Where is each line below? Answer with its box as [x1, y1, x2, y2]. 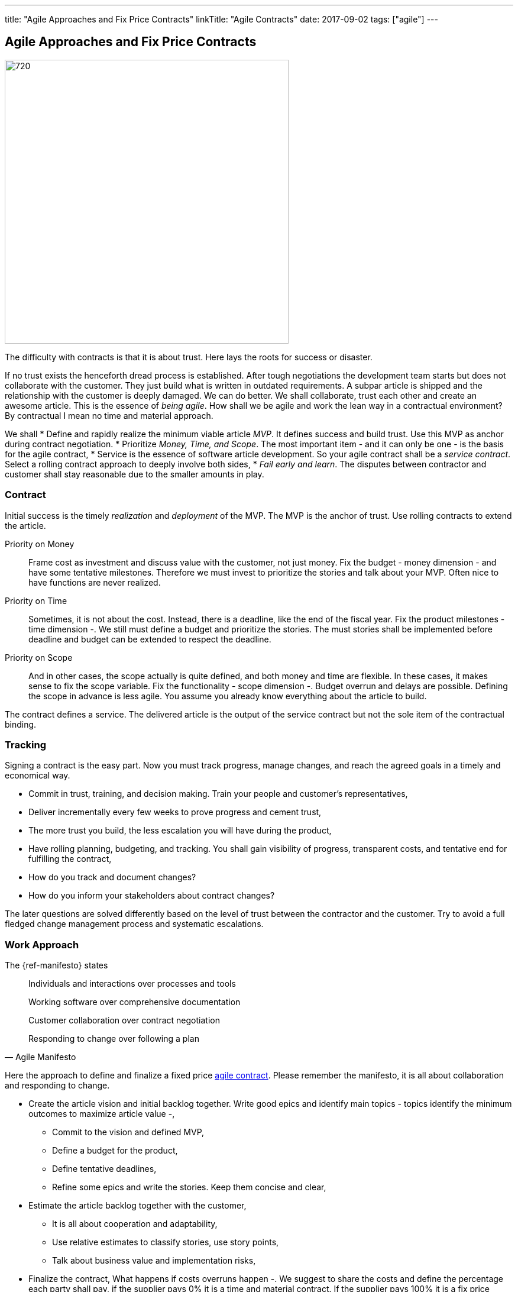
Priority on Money [5, 538, 75, 549]
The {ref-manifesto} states [5, 960, 108, 971]
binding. [5, 719, 37, 729]
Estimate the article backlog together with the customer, [28, 1200, 247, 1211]
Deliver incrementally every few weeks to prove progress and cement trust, [28, 807, 322, 818]
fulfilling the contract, [28, 854, 112, 864]
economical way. [5, 770, 70, 781]
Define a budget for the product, [52, 1145, 178, 1156]
